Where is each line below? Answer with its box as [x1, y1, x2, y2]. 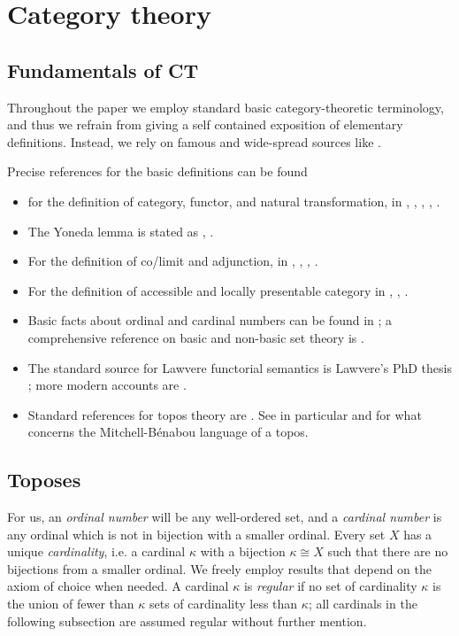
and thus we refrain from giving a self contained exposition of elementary [7, 115, 403, 134]
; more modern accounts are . [27, 376, 187, 394]
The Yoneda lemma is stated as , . [27, 221, 214, 240]
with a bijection [200, 542, 286, 561]
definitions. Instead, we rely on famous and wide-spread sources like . [7, 132, 381, 151]
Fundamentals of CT [7, 56, 199, 83]
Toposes [7, 466, 81, 493]
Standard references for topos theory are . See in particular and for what [27, 405, 422, 423]
